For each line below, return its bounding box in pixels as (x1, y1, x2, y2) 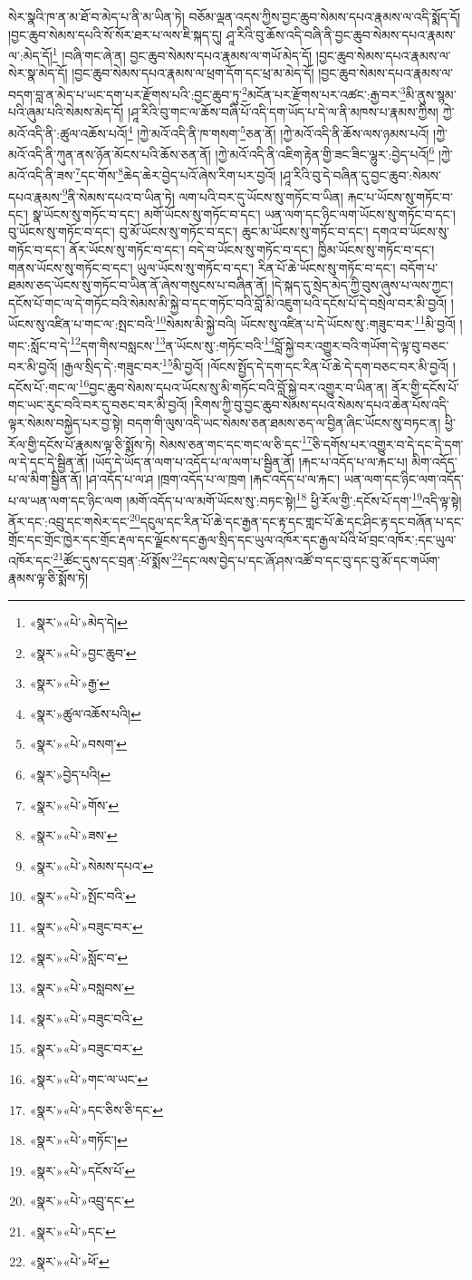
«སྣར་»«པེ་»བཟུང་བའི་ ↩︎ (29, 1008, 143, 1027)
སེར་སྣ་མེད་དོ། (8, 63, 68, 82)
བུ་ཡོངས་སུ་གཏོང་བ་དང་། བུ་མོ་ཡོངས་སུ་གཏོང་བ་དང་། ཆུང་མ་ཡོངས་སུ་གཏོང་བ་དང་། (8, 222, 369, 241)
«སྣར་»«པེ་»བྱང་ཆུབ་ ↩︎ (29, 643, 137, 662)
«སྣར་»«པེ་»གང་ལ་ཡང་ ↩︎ (29, 1069, 149, 1088)
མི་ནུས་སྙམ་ (405, 84, 457, 103)
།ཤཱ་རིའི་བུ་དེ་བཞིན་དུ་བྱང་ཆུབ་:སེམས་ (280, 166, 441, 185)
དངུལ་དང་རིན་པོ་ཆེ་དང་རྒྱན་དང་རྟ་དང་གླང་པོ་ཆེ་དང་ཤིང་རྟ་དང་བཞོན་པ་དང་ (140, 511, 464, 530)
